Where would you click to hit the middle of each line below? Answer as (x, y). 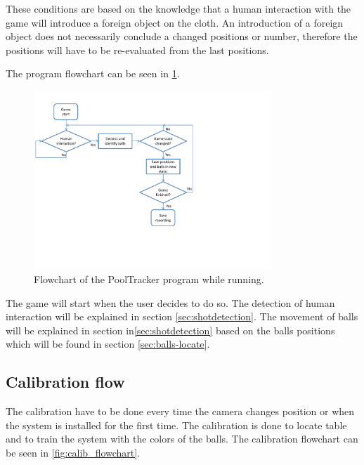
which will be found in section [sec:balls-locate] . (108, 344)
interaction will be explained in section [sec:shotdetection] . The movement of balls (182, 316)
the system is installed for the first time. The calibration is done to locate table (176, 425)
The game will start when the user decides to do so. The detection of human (170, 302)
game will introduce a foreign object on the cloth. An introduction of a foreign (175, 22)
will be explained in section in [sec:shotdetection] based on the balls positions (170, 330)
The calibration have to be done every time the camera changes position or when (180, 411)
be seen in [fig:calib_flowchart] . (73, 452)
